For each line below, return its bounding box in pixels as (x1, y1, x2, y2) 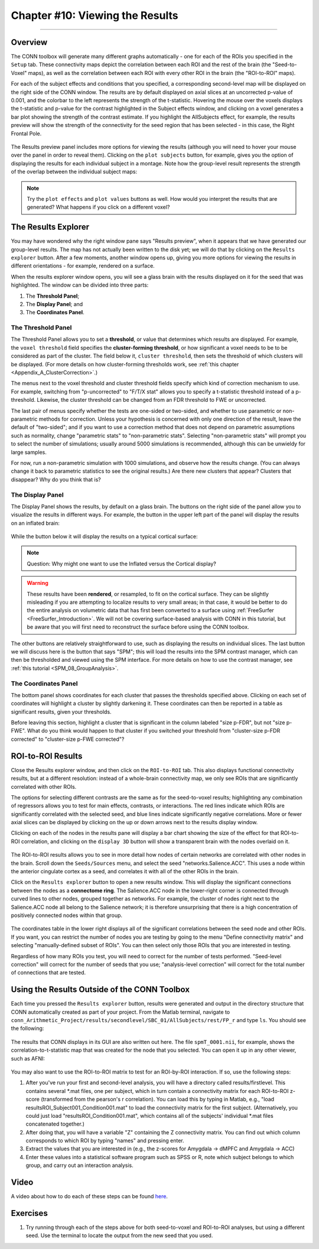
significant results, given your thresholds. (11, 708, 112, 715)
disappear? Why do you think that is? (11, 476, 101, 483)
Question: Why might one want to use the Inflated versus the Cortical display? (27, 560, 217, 567)
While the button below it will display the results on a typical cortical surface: (11, 533, 198, 540)
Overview (11, 37, 48, 47)
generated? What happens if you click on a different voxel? (27, 204, 170, 211)
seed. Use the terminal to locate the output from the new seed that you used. (25, 1232, 213, 1239)
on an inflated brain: (11, 519, 60, 526)
